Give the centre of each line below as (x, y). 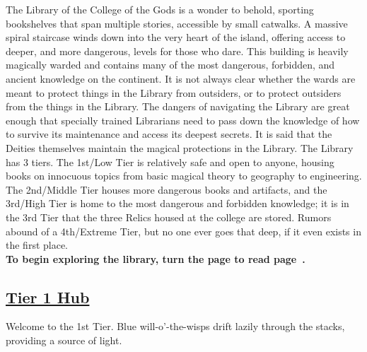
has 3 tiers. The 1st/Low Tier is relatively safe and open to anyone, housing (170, 162)
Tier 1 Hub (48, 297)
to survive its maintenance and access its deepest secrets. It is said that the (169, 134)
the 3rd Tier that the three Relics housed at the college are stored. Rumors (169, 217)
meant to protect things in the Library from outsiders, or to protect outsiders (174, 92)
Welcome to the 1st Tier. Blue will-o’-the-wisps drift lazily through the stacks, (175, 326)
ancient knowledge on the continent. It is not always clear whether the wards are (181, 78)
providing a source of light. (64, 340)
